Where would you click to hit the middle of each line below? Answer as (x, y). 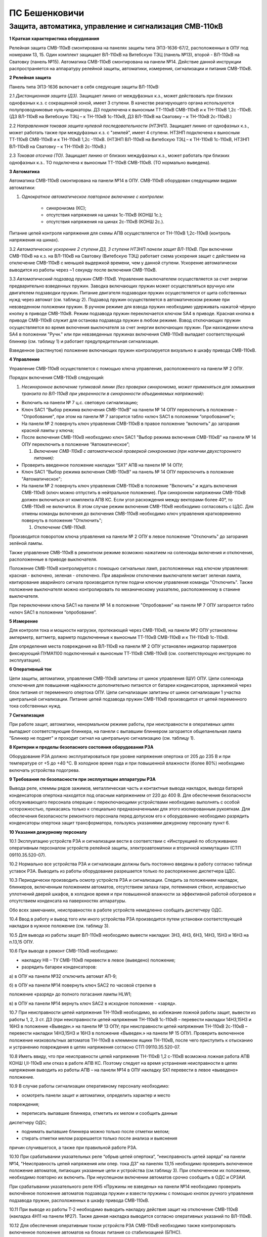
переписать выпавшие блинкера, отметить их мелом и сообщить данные (99, 1113)
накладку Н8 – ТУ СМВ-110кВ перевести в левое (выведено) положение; (98, 960)
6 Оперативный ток (30, 669)
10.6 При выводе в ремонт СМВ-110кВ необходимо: (64, 951)
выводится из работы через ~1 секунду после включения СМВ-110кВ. (83, 270)
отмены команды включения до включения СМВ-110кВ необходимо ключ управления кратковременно (131, 513)
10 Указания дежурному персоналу (48, 832)
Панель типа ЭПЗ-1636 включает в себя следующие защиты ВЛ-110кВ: (84, 87)
